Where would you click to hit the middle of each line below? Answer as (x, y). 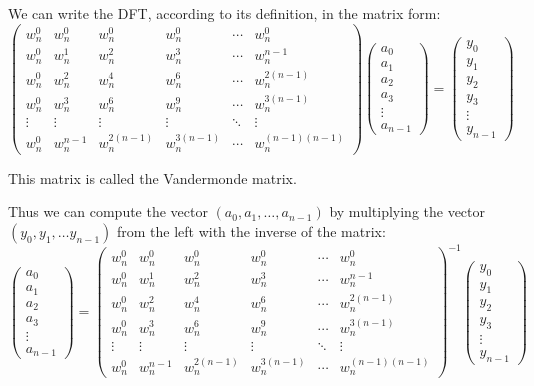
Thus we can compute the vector (108, 211)
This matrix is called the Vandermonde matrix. (152, 177)
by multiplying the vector (407, 211)
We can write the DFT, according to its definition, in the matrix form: (224, 13)
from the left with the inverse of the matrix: (251, 230)
